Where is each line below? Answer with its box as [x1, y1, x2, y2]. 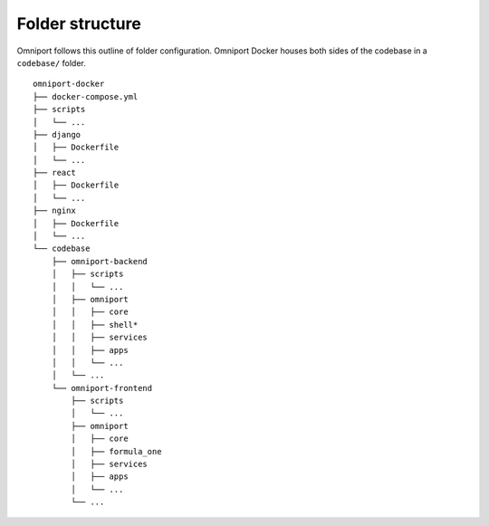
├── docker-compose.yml [33, 91, 139, 101]
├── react [33, 167, 76, 178]
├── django [33, 129, 81, 139]
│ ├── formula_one [71, 446, 162, 456]
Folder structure [16, 14, 142, 33]
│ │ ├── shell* [51, 320, 139, 330]
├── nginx [33, 206, 76, 216]
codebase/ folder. [16, 57, 86, 68]
